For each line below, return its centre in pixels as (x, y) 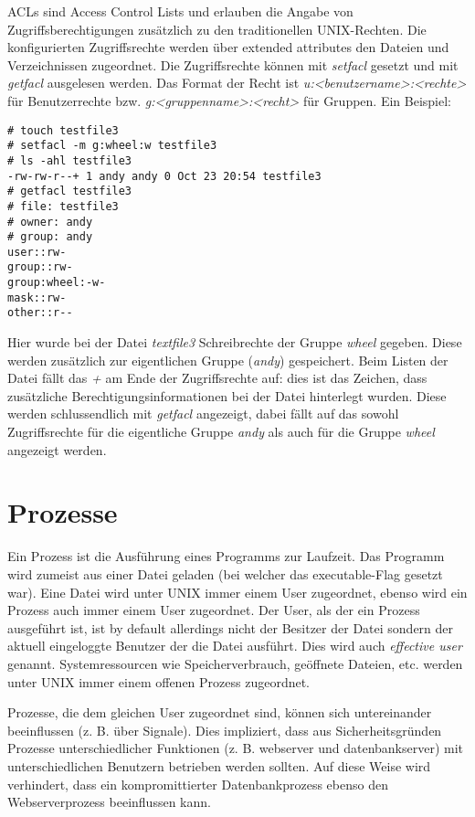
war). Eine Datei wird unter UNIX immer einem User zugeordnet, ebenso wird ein (237, 592)
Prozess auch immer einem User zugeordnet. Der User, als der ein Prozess (214, 610)
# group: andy (50, 237)
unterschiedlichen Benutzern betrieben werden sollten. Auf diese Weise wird (219, 765)
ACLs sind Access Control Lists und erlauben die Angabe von (180, 11)
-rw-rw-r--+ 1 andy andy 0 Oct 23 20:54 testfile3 (164, 176)
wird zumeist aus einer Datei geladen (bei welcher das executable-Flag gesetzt (225, 573)
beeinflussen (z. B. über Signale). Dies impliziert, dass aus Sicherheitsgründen (225, 730)
